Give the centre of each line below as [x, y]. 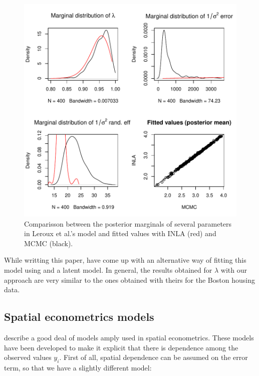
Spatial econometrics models [79, 317]
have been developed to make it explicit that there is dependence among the [121, 347]
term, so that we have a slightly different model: [78, 367]
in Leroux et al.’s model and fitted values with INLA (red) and [120, 233]
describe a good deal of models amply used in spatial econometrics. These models [129, 337]
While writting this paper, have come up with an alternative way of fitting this [125, 260]
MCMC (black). [49, 243]
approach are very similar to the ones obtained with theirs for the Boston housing [129, 279]
